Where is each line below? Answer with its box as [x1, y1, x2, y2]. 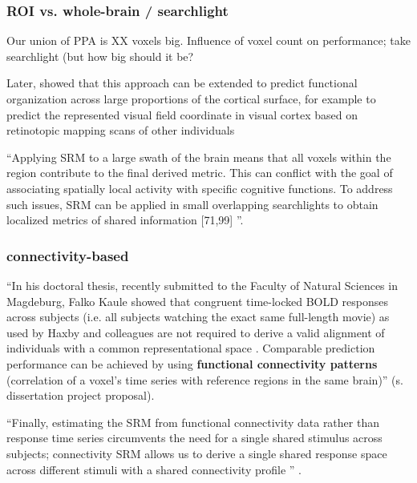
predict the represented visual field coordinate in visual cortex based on [6, 106, 358, 123]
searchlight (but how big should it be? [6, 47, 194, 64]
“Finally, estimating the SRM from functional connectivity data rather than [6, 413, 379, 430]
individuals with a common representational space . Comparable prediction [6, 340, 375, 356]
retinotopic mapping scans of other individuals [6, 122, 235, 139]
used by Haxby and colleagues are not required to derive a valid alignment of [6, 324, 385, 340]
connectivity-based [6, 245, 129, 265]
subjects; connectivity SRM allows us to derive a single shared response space [6, 445, 387, 461]
